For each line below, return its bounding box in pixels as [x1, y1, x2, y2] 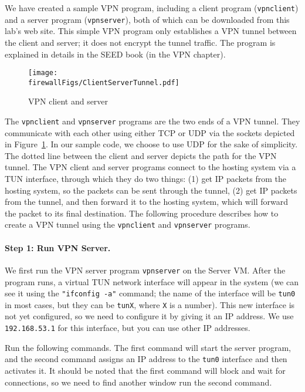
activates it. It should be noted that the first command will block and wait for [5, 364, 286, 376]
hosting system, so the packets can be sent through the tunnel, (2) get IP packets [5, 184, 297, 196]
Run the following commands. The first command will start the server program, [5, 341, 291, 353]
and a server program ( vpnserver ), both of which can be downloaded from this [5, 13, 290, 25]
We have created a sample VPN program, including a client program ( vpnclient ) [5, 2, 299, 13]
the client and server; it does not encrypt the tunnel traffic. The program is [5, 36, 276, 48]
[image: [28, 69, 58, 77]
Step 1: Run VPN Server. [5, 241, 111, 254]
